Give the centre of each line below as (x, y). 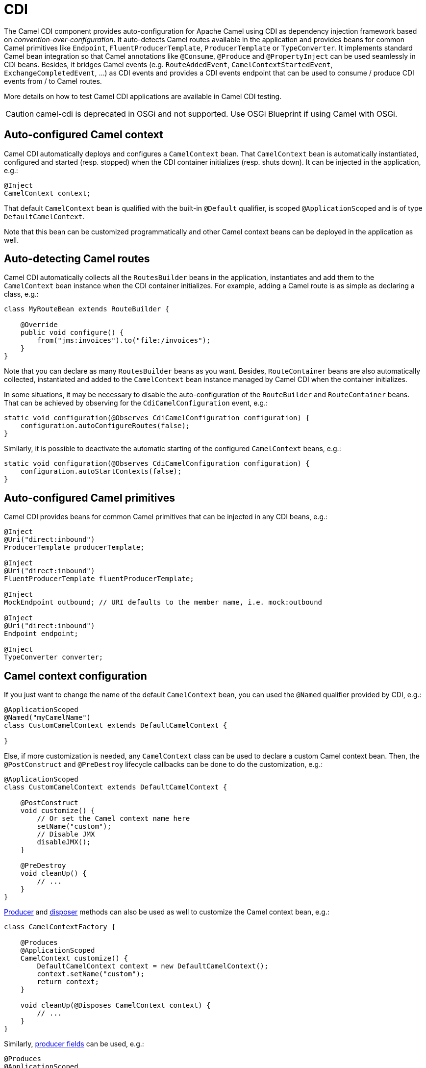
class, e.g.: (21, 294)
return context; (68, 982)
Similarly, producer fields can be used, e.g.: (74, 1044)
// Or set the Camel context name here (113, 819)
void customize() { (58, 811)
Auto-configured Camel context (84, 135)
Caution (20, 114)
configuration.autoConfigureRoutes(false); (105, 426)
